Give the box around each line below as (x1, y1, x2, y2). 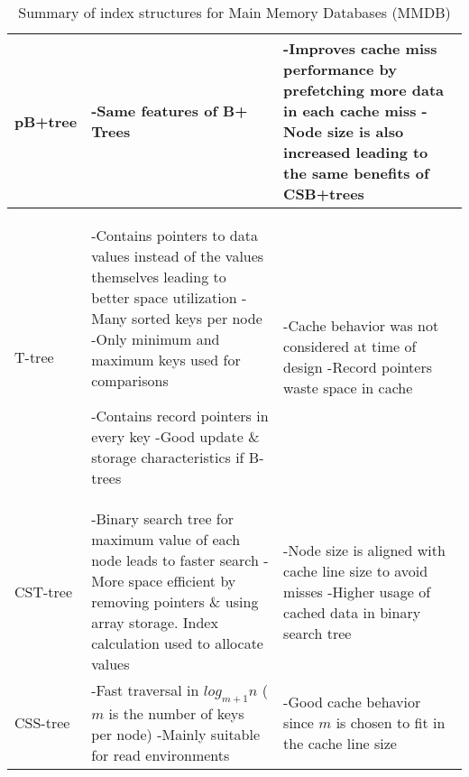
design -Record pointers (283, 356, 433, 377)
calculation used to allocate (91, 633, 263, 653)
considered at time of (283, 336, 417, 356)
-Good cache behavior (283, 691, 421, 713)
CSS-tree (14, 712, 70, 734)
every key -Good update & (91, 426, 260, 447)
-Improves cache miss (283, 38, 437, 59)
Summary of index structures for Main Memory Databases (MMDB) (18, 2, 451, 23)
